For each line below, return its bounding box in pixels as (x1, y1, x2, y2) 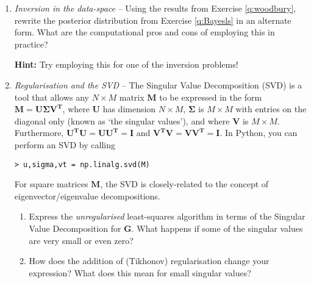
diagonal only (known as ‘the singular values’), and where (14, 114, 230, 127)
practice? (14, 37, 48, 50)
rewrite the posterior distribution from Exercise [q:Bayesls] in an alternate (14, 13, 291, 26)
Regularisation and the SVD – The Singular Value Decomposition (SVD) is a (14, 78, 302, 91)
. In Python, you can (220, 126, 298, 139)
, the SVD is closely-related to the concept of (100, 177, 269, 190)
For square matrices (14, 177, 88, 190)
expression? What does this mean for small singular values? (29, 266, 251, 279)
